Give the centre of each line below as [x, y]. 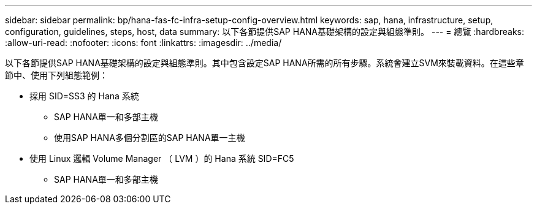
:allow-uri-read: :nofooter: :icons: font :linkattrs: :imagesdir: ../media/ [143, 43]
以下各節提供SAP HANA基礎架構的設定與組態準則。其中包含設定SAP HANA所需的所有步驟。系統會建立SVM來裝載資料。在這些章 [265, 63]
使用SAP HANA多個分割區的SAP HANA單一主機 [150, 138]
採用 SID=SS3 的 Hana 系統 [84, 96]
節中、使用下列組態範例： [56, 75]
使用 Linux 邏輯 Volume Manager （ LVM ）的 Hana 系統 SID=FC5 [162, 158]
